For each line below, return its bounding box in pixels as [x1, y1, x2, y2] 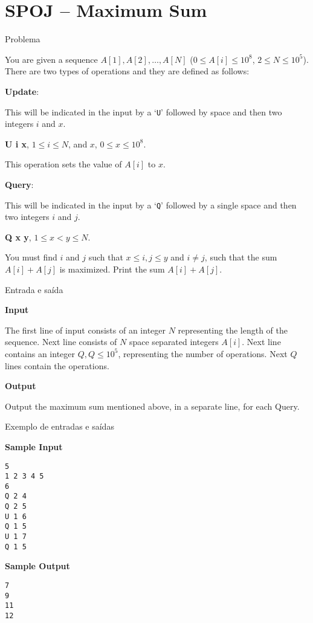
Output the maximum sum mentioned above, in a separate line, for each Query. [5, 399, 300, 412]
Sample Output [5, 560, 70, 572]
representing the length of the [178, 323, 288, 336]
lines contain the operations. [5, 359, 109, 372]
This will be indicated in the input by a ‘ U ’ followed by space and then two [5, 105, 282, 118]
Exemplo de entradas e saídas [5, 420, 114, 433]
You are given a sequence [5, 53, 98, 65]
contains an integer [5, 347, 76, 360]
